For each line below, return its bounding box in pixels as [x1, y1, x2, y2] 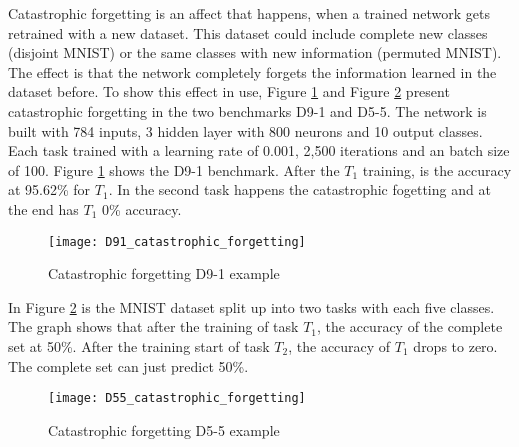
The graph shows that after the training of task [8, 316, 299, 337]
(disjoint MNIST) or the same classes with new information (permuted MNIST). [8, 42, 502, 63]
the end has [8, 198, 79, 219]
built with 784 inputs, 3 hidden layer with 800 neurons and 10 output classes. [8, 120, 483, 141]
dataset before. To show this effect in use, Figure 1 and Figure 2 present [8, 81, 450, 102]
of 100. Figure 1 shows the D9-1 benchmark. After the [8, 159, 340, 180]
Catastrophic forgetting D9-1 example [48, 263, 280, 284]
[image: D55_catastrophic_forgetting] [48, 391, 306, 406]
